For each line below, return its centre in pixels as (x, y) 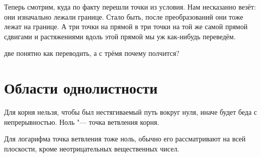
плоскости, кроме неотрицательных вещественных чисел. (92, 148)
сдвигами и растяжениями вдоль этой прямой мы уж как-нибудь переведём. (120, 36)
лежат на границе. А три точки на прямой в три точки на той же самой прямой (126, 26)
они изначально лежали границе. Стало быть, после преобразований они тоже (124, 16)
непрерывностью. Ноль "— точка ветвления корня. (82, 122)
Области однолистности (81, 88)
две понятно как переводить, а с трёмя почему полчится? (92, 53)
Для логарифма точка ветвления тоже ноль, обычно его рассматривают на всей (125, 139)
